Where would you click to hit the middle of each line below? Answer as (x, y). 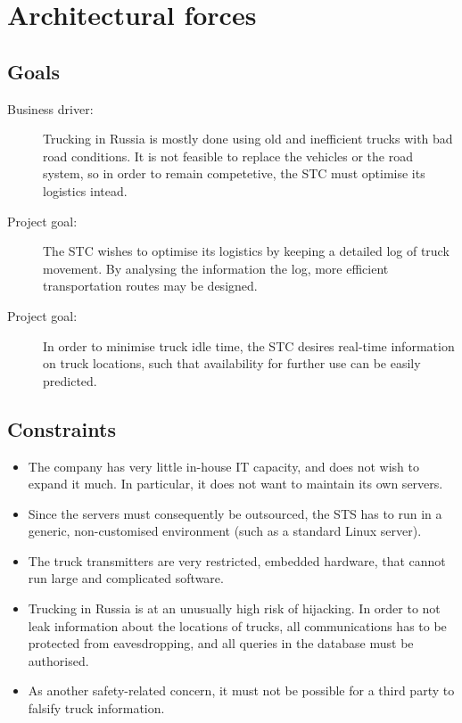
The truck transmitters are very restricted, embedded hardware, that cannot (237, 560)
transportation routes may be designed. (150, 286)
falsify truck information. (96, 708)
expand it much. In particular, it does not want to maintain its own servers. (235, 484)
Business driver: (50, 108)
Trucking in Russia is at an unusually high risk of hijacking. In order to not (234, 608)
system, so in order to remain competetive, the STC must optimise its (234, 173)
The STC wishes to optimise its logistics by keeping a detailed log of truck (246, 251)
